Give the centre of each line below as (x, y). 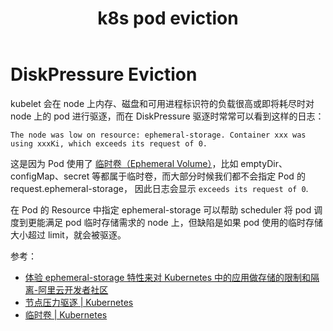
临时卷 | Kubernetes (66, 314)
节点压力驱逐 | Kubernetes (79, 302)
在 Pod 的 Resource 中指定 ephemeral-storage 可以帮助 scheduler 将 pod (161, 209)
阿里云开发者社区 (73, 289)
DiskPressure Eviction (104, 74)
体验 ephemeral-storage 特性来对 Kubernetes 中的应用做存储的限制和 (168, 277)
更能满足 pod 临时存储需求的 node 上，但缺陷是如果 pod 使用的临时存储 (175, 222)
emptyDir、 (264, 163)
